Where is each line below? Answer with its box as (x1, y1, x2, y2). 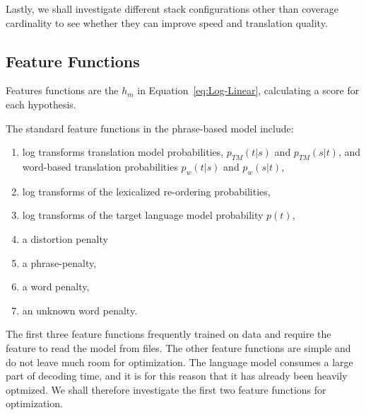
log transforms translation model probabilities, (22, 144, 224, 159)
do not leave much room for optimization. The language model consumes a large (6, 354, 353, 369)
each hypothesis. (6, 96, 76, 111)
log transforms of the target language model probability (22, 207, 264, 222)
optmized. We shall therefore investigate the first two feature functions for (6, 382, 326, 397)
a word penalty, (22, 279, 90, 294)
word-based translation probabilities (22, 159, 178, 174)
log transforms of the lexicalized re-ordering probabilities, (22, 183, 271, 198)
